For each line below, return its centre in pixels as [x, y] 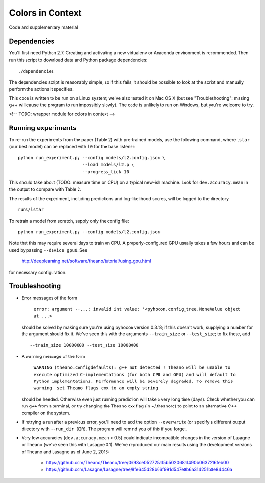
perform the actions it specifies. [41, 89]
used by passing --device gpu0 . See [48, 250]
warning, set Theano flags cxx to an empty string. [97, 388]
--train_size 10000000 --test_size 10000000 [85, 345]
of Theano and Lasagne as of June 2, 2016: [65, 452]
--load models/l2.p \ [108, 165]
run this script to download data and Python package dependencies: [78, 60]
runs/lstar [31, 210]
